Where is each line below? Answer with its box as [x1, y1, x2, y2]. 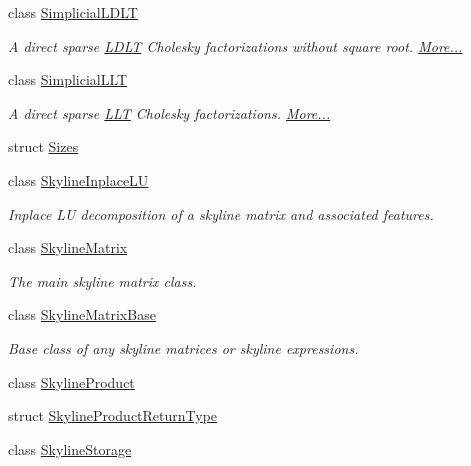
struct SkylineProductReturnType [8, 405, 218, 426]
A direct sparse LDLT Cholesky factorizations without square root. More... [8, 35, 463, 56]
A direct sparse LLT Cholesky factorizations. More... [8, 102, 331, 123]
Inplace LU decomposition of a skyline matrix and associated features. [8, 203, 434, 224]
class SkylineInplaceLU [8, 169, 149, 190]
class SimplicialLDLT [8, 2, 138, 22]
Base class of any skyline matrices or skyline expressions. [8, 337, 359, 358]
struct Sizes [8, 136, 79, 157]
